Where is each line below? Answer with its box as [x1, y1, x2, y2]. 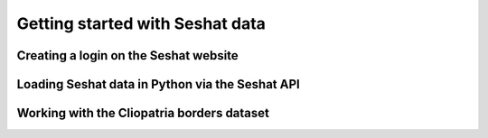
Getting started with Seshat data [16, 14, 267, 33]
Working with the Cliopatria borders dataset [16, 106, 270, 121]
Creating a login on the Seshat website [16, 48, 239, 63]
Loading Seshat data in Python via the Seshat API [16, 77, 300, 92]
